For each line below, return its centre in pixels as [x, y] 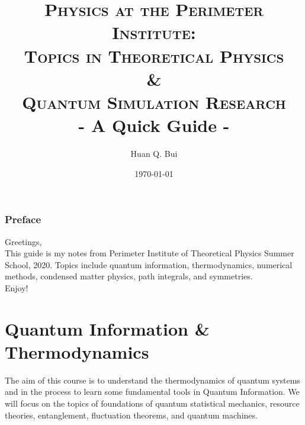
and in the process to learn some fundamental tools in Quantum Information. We [152, 392]
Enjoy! [17, 287]
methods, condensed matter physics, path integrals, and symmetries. [129, 276]
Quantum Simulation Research [154, 102]
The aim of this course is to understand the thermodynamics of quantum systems [152, 380]
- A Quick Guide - [154, 125]
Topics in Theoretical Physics [154, 55]
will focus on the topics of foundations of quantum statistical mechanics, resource [152, 403]
